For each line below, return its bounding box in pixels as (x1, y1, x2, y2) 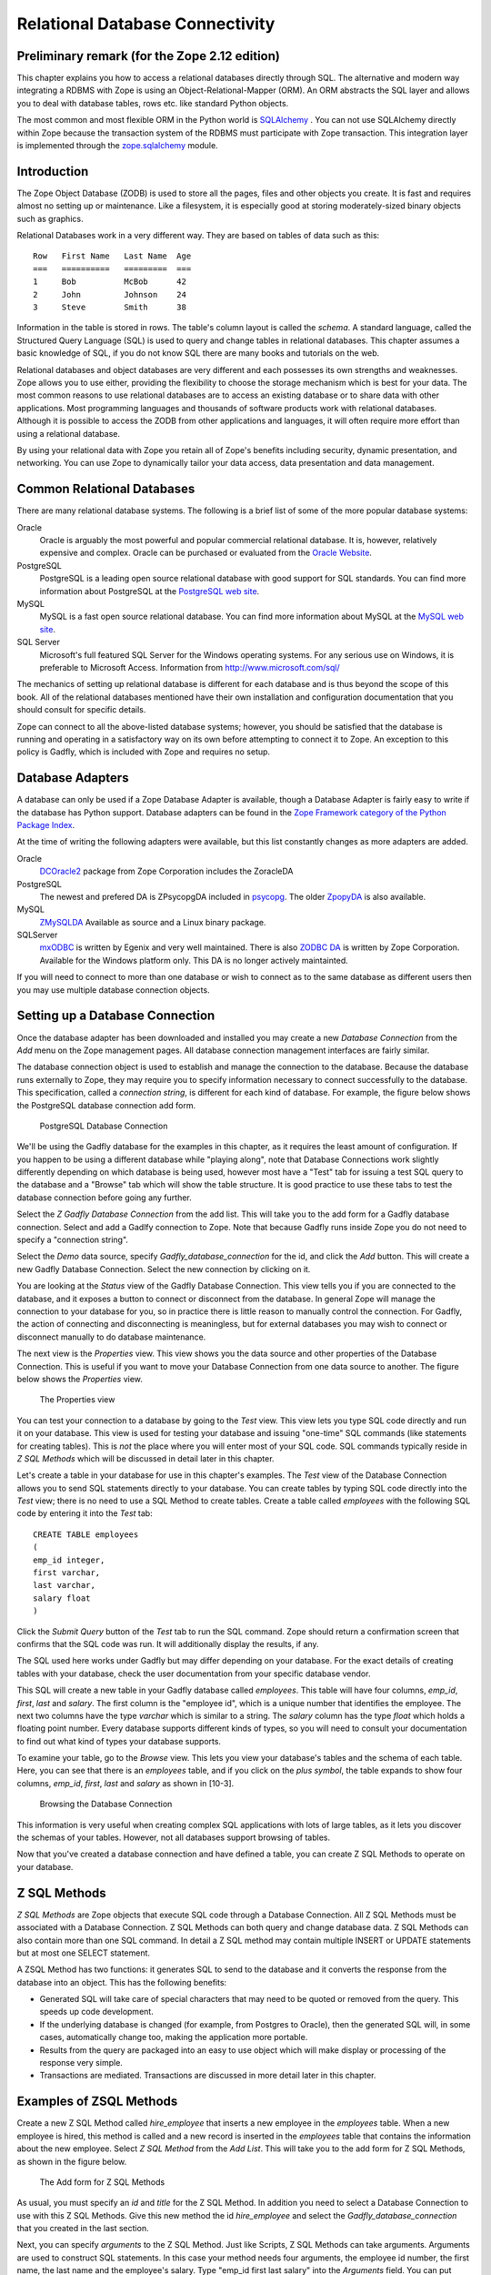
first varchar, (33, 1568, 101, 1578)
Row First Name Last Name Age (33, 251, 192, 261)
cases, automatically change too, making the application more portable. (39, 2032, 308, 2043)
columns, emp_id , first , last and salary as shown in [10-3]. (16, 1777, 235, 1788)
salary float (33, 1592, 91, 1603)
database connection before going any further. (16, 1192, 193, 1203)
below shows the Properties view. (16, 1373, 143, 1384)
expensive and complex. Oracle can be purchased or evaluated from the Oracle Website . (39, 547, 373, 559)
